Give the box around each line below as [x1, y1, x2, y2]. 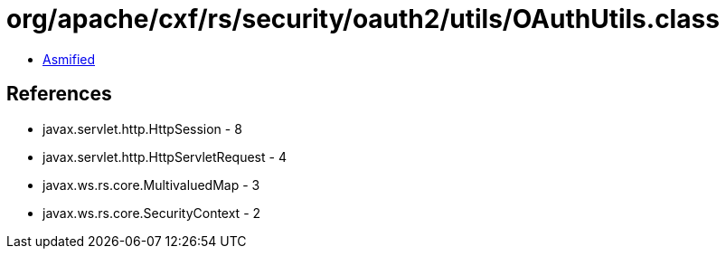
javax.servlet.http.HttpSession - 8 [42, 120, 242, 137]
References [6, 82, 112, 106]
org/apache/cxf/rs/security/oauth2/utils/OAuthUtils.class [6, 4, 720, 34]
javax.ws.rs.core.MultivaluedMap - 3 [42, 176, 260, 193]
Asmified [42, 51, 96, 67]
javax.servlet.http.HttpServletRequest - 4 [42, 148, 287, 165]
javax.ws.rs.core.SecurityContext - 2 [42, 204, 261, 221]
